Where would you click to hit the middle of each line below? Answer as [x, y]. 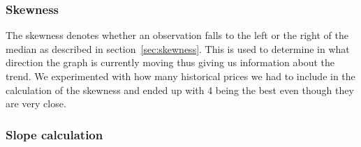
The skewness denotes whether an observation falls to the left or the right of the [177, 35]
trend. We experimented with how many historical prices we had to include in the [180, 76]
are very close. [36, 103]
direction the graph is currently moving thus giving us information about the [170, 62]
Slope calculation [54, 134]
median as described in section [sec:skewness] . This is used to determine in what [178, 48]
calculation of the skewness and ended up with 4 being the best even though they [180, 90]
